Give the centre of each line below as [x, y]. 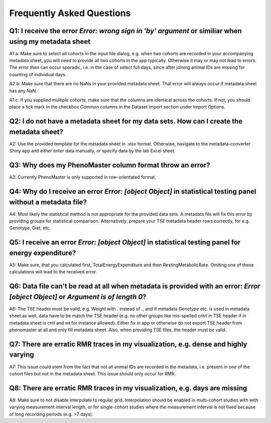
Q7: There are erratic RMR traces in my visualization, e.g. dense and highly [128, 344]
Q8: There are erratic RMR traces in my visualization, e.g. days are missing [128, 388]
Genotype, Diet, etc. [30, 228]
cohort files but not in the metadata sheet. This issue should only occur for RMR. [92, 373]
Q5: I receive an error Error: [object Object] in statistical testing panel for [125, 243]
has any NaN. [23, 91]
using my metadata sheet [50, 41]
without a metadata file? [48, 202]
